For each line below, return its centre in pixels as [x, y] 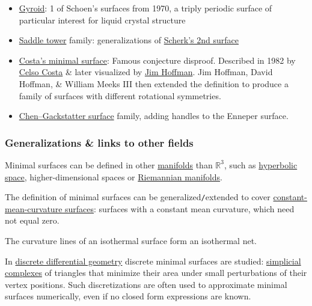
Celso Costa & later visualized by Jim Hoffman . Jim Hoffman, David [146, 72]
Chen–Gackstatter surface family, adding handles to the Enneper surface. [154, 116]
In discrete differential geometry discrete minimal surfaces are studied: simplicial [153, 261]
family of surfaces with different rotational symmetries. [120, 95]
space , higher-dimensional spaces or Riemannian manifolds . [114, 176]
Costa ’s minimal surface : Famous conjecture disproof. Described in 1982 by [157, 60]
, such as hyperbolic [261, 164]
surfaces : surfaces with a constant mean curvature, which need [180, 208]
